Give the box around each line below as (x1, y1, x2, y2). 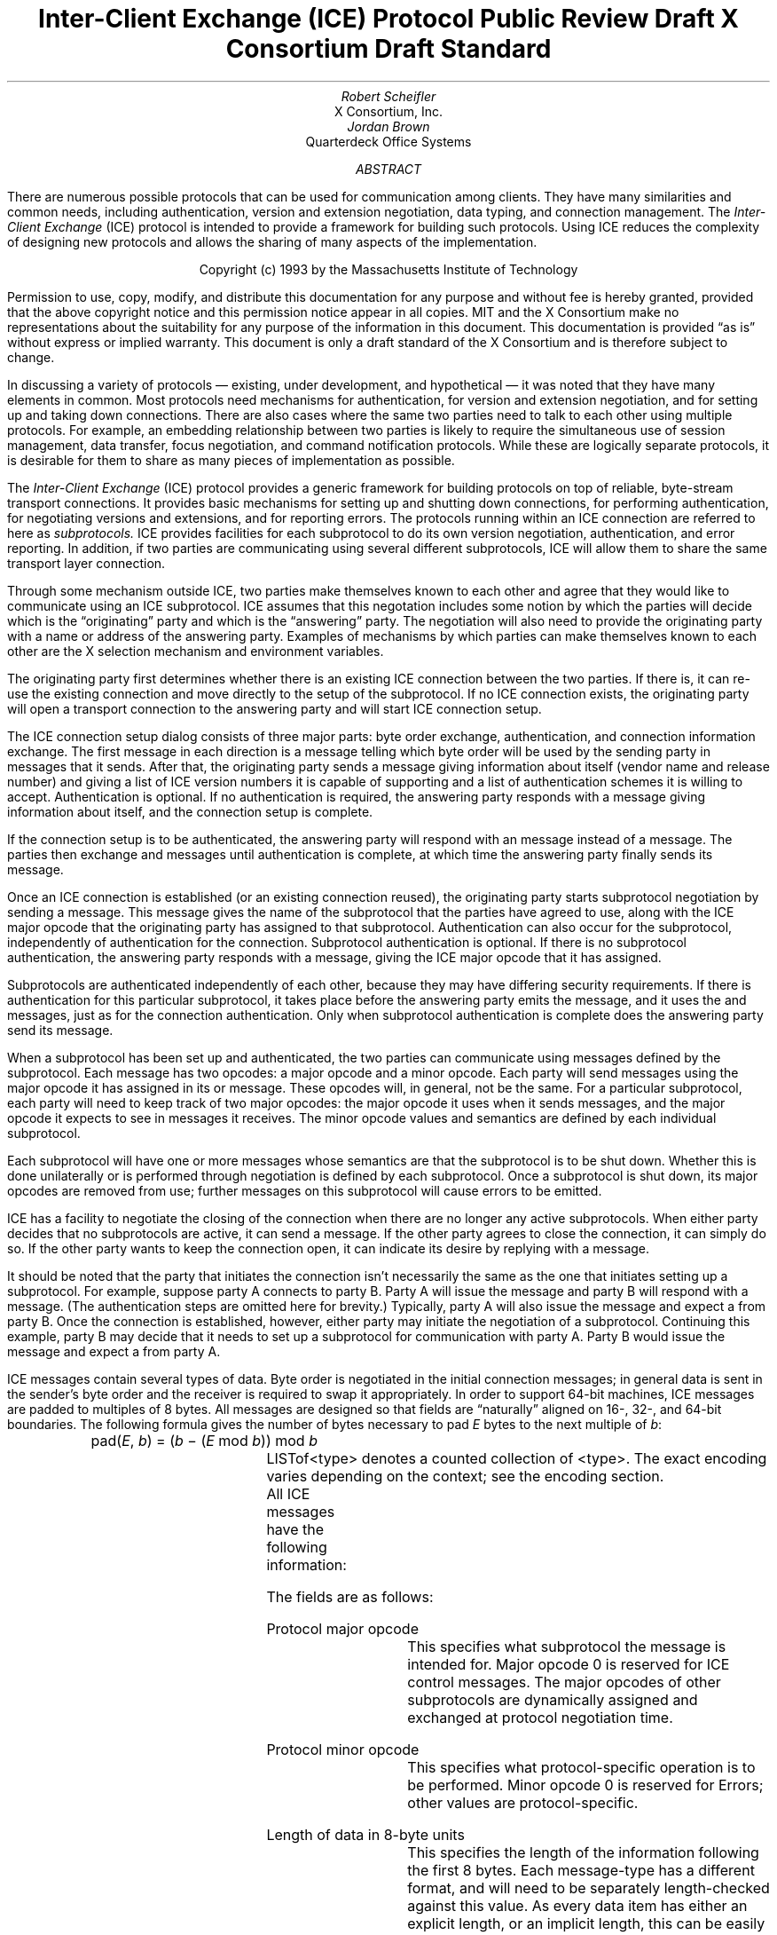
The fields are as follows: (266, 1587, 434, 1606)
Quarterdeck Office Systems (305, 133, 472, 149)
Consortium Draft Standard (225, 34, 552, 64)
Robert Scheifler (341, 88, 436, 104)
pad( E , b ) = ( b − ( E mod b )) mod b (90, 1431, 318, 1449)
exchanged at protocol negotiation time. (407, 1708, 673, 1726)
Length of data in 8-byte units (266, 1825, 465, 1844)
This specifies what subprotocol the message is (407, 1637, 726, 1655)
